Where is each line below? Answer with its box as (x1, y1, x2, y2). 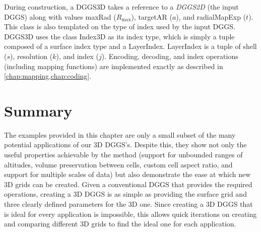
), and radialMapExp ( (176, 11, 246, 22)
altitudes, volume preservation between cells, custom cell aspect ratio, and (4, 159, 233, 169)
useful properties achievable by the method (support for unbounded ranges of (4, 149, 243, 160)
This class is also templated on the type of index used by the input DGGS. (4, 21, 235, 32)
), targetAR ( (131, 11, 172, 22)
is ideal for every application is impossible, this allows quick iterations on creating (4, 208, 257, 219)
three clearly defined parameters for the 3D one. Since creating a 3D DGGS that (4, 199, 253, 209)
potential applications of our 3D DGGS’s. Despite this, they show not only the (4, 139, 247, 150)
